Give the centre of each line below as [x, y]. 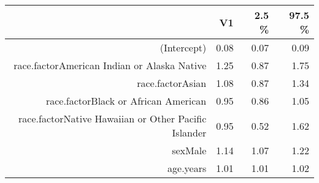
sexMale [189, 150]
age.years [187, 168]
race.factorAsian [172, 83]
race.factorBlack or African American [126, 101]
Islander [189, 133]
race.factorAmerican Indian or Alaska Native [110, 65]
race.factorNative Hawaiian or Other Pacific [113, 118]
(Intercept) [183, 47]
